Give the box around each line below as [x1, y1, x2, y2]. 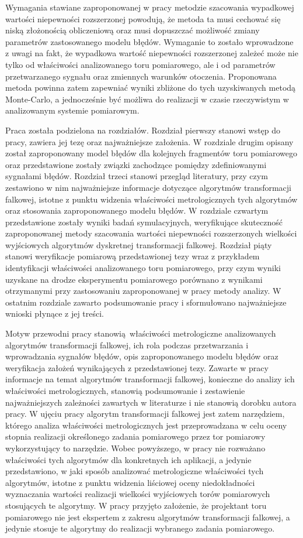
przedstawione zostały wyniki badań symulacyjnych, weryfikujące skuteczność [5, 215, 283, 228]
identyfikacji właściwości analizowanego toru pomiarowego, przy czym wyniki [5, 262, 281, 274]
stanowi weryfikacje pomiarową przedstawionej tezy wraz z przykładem [5, 250, 260, 262]
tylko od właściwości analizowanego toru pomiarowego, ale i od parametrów [5, 58, 276, 70]
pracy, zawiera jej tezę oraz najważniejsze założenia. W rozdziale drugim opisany [5, 135, 294, 148]
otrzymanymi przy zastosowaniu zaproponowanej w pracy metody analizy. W [5, 285, 281, 297]
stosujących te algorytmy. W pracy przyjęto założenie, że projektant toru [5, 499, 267, 511]
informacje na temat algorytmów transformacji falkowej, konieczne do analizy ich [5, 373, 295, 385]
